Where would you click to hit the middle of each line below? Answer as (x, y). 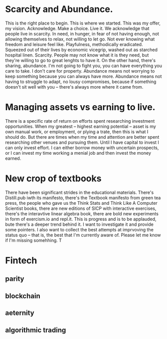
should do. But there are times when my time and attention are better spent (82, 137)
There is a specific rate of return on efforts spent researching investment (80, 121)
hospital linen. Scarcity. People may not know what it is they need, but (77, 55)
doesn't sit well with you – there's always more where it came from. (74, 87)
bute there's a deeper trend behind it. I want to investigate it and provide (79, 224)
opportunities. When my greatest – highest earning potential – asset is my (81, 126)
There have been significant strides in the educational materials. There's (80, 192)
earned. (13, 158)
